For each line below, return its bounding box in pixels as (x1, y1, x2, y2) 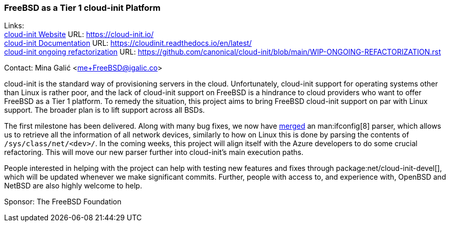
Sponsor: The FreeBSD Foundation (4, 197, 122, 206)
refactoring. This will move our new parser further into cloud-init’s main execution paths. (4, 148, 304, 157)
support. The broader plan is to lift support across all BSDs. (4, 106, 205, 115)
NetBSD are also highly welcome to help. (4, 181, 142, 190)
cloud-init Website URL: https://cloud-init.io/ (4, 30, 154, 39)
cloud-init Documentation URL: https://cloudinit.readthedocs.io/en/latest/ (4, 39, 252, 48)
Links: (4, 21, 24, 30)
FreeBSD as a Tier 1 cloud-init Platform (4, 3, 161, 13)
